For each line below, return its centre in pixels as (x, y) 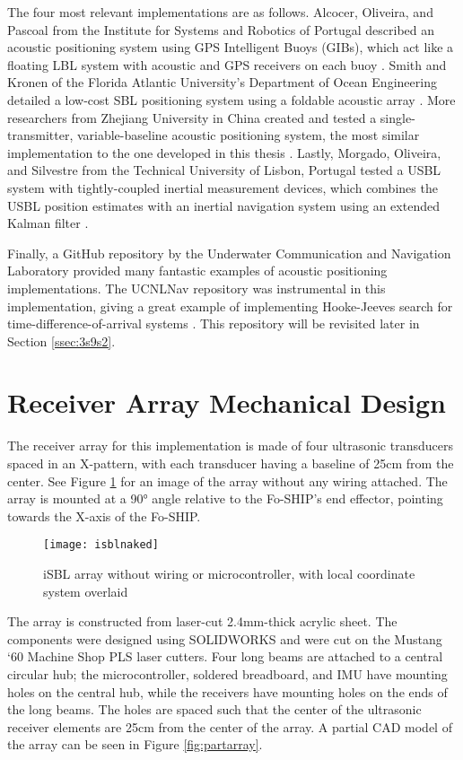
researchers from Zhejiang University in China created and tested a (192, 117)
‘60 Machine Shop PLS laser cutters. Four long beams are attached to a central (225, 656)
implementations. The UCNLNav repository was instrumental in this (197, 288)
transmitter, (40, 135)
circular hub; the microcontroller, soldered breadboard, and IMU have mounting (227, 674)
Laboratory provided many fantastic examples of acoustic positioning (197, 271)
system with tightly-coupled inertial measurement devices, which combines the (223, 187)
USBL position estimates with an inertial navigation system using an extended (223, 205)
